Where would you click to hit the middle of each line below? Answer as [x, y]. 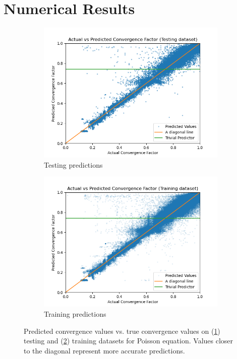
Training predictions [75, 313]
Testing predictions [73, 164]
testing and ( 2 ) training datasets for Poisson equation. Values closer [129, 341]
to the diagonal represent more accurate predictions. [104, 350]
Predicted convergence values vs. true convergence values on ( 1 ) [122, 331]
